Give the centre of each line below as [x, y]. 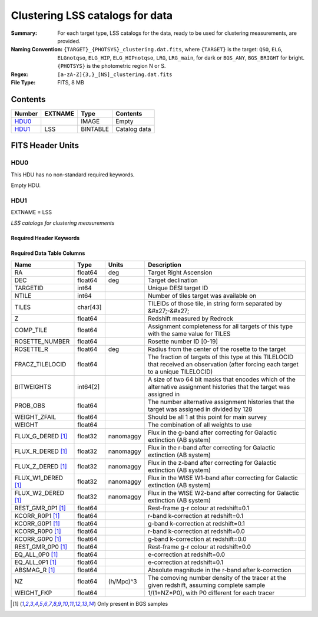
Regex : [20, 74]
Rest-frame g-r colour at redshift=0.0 [199, 547]
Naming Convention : [37, 50]
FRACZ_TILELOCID [40, 364]
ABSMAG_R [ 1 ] [35, 570]
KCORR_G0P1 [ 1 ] [37, 523]
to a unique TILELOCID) [180, 372]
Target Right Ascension [180, 273]
